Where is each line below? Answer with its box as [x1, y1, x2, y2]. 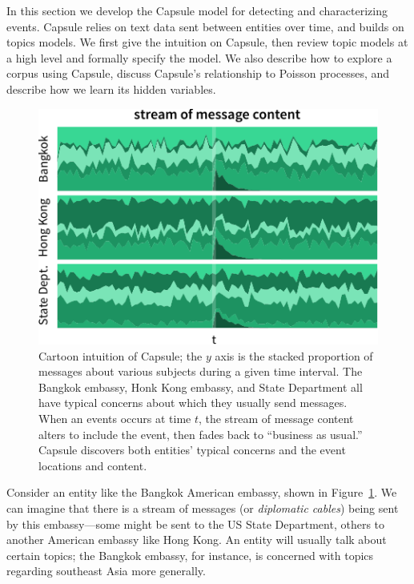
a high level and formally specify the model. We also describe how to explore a [6, 49, 392, 66]
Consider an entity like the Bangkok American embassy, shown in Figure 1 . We [6, 484, 397, 501]
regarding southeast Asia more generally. [6, 562, 206, 579]
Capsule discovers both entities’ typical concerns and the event [38, 441, 346, 458]
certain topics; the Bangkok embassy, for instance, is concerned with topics [6, 546, 374, 563]
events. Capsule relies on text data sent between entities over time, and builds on [6, 18, 404, 34]
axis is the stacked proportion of [215, 347, 373, 364]
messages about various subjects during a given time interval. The [38, 363, 363, 380]
